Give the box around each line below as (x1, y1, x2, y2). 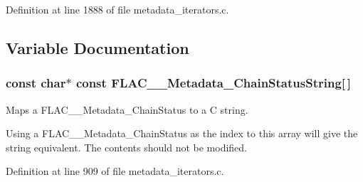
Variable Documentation (6, 36, 189, 58)
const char (6, 74, 66, 92)
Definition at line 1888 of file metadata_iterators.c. (6, 2, 229, 16)
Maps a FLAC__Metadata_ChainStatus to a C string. (6, 102, 248, 117)
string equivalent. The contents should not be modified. (6, 139, 248, 154)
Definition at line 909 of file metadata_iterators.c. (6, 164, 224, 178)
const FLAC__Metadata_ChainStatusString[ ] (75, 74, 351, 92)
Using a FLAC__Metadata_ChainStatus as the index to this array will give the (6, 126, 358, 141)
